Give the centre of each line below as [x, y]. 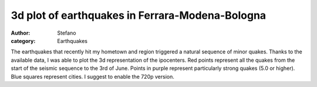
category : [23, 41]
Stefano [67, 33]
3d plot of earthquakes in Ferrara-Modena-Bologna [139, 15]
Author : [21, 33]
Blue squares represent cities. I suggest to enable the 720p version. [92, 76]
